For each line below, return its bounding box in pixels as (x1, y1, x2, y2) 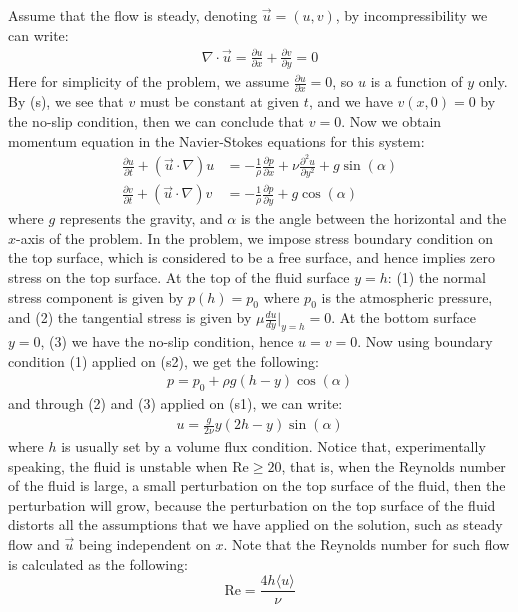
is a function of (370, 71, 463, 92)
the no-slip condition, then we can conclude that (8, 110, 305, 131)
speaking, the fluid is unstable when (8, 455, 228, 476)
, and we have (308, 91, 393, 112)
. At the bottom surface (331, 307, 476, 328)
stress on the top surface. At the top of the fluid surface (8, 267, 350, 288)
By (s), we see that (8, 91, 124, 112)
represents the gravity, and (59, 208, 223, 229)
